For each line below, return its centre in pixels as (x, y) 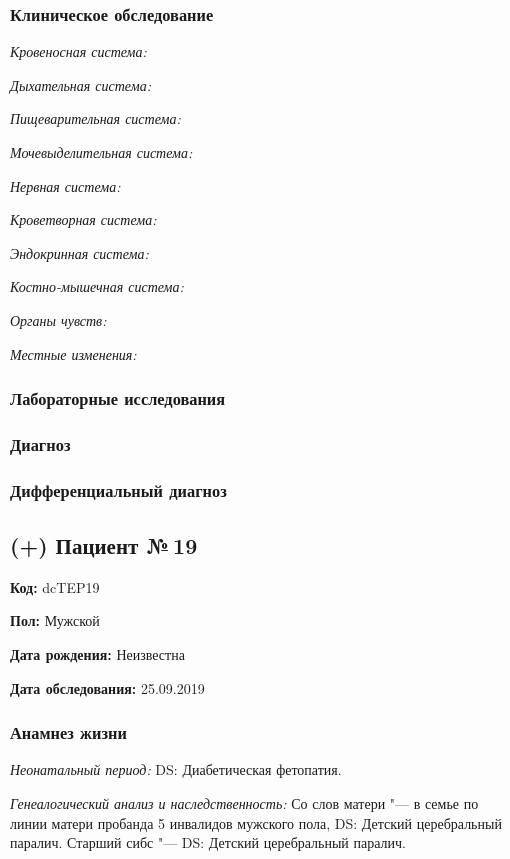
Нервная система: (65, 185)
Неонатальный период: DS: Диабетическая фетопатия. (176, 769)
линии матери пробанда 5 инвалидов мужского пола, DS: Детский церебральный (256, 822)
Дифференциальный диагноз (118, 489)
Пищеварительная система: (95, 118)
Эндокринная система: (79, 252)
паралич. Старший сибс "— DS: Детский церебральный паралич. (208, 842)
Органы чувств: (58, 319)
